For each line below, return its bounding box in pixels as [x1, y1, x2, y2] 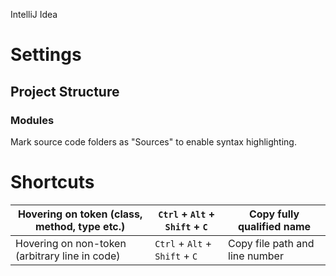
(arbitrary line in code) [15, 249, 121, 263]
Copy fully [248, 207, 300, 221]
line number [228, 249, 284, 263]
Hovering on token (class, [17, 207, 143, 221]
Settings [10, 44, 82, 66]
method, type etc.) [34, 219, 126, 233]
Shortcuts [10, 171, 95, 194]
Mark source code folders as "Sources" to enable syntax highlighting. [10, 135, 297, 148]
